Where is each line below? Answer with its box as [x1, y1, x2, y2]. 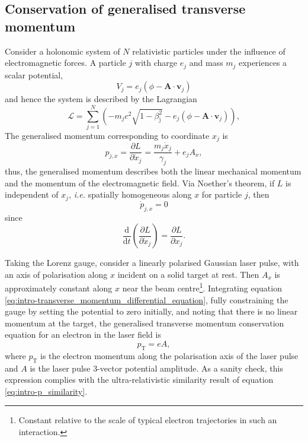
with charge [134, 56, 178, 69]
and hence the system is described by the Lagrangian [5, 93, 197, 105]
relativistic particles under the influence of [132, 45, 285, 57]
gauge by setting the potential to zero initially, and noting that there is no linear [5, 305, 298, 318]
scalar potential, [5, 68, 63, 81]
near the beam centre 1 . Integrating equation [122, 280, 282, 294]
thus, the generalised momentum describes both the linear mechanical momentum [5, 164, 301, 177]
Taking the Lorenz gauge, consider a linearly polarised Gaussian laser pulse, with [5, 256, 299, 269]
